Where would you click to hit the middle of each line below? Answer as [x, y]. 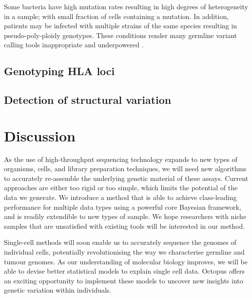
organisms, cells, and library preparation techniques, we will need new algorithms [125, 169]
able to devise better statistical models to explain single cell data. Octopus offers [125, 271]
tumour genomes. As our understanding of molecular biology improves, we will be [126, 261]
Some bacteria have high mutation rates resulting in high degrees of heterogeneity [126, 6]
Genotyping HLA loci [59, 71]
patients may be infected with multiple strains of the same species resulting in [121, 26]
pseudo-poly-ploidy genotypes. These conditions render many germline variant [121, 35]
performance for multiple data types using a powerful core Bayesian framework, [123, 207]
